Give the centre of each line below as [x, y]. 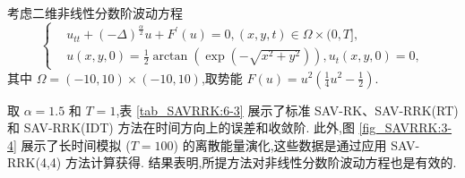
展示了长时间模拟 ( [76, 144]
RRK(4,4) [34, 162]
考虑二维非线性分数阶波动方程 [95, 13]
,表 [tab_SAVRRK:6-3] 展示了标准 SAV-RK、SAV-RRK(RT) [287, 110]
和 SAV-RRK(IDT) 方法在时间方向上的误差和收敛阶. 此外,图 [181, 127]
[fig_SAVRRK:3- [405, 127]
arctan [170, 57]
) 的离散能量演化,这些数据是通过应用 [280, 144]
